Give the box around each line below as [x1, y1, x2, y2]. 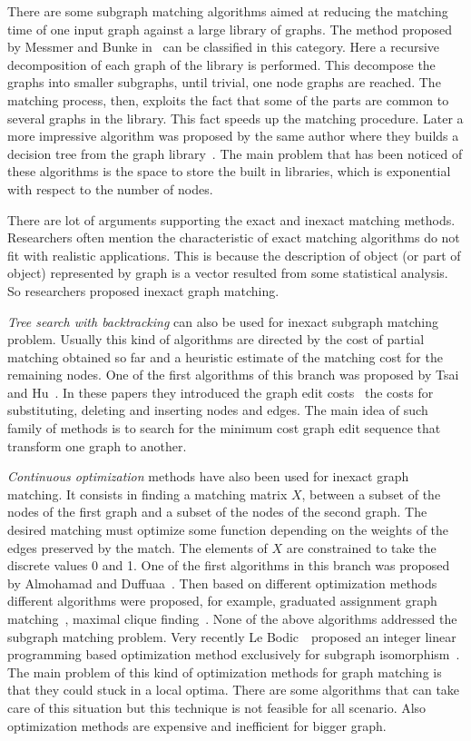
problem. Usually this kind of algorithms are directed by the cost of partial [7, 330, 425, 349]
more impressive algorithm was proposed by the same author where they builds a [7, 126, 459, 145]
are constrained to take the [286, 538, 437, 557]
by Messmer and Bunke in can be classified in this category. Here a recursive [7, 37, 440, 56]
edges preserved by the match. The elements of [7, 538, 268, 557]
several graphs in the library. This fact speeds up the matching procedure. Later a [7, 108, 464, 127]
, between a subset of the [301, 484, 441, 503]
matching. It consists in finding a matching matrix [7, 484, 288, 503]
